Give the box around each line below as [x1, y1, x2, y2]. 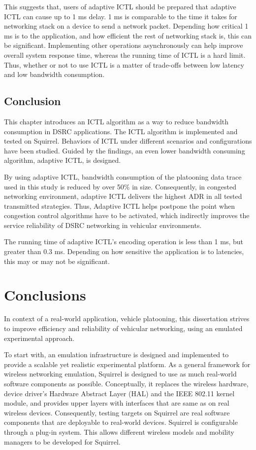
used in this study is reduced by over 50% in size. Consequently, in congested [4, 181, 236, 191]
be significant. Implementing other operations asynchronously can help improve [4, 40, 243, 50]
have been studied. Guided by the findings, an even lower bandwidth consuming [4, 145, 245, 155]
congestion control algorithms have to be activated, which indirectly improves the [4, 210, 250, 221]
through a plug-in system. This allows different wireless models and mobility [4, 426, 234, 437]
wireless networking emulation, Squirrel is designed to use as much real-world [4, 369, 237, 379]
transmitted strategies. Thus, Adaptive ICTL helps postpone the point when [4, 200, 235, 211]
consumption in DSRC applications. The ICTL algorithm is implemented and [4, 126, 238, 136]
